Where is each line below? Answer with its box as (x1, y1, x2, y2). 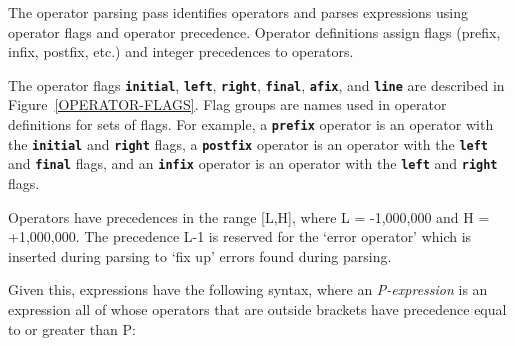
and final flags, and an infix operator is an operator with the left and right (8, 153, 498, 174)
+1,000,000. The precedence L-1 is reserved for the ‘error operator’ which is (8, 226, 472, 247)
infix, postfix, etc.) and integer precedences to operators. (8, 41, 354, 62)
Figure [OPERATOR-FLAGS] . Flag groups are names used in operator (8, 94, 447, 115)
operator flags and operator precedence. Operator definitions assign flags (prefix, (8, 21, 501, 42)
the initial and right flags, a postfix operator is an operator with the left (8, 133, 489, 154)
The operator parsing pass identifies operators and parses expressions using (8, 2, 469, 22)
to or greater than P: (8, 318, 136, 339)
